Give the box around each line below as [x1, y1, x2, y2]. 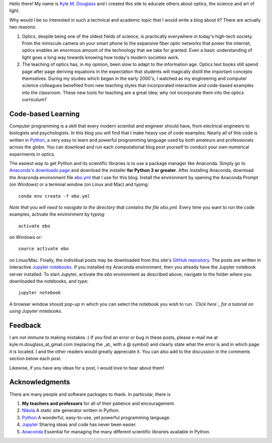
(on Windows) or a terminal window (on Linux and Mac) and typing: [9, 182, 149, 188]
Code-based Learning [9, 110, 80, 118]
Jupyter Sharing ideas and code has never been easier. [22, 421, 137, 427]
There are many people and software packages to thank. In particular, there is [9, 391, 171, 397]
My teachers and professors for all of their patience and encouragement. [22, 400, 175, 406]
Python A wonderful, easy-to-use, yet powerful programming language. [22, 414, 171, 420]
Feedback [9, 321, 41, 329]
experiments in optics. [9, 151, 55, 157]
